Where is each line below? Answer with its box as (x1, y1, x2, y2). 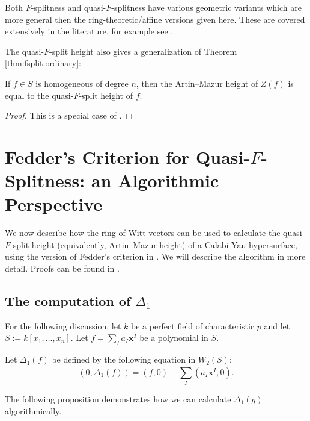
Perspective (5, 192, 103, 216)
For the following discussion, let (5, 319, 121, 332)
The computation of (5, 292, 131, 310)
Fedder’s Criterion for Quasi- (5, 144, 251, 169)
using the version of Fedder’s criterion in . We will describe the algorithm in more (5, 250, 306, 263)
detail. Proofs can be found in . (5, 262, 120, 275)
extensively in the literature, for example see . (5, 25, 174, 37)
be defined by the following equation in (52, 353, 196, 366)
